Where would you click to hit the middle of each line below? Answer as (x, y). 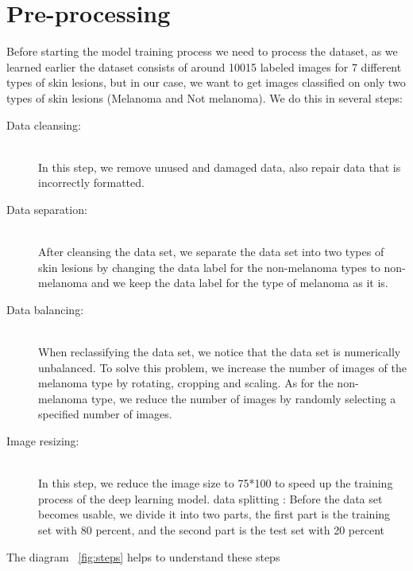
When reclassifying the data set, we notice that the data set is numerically (220, 352)
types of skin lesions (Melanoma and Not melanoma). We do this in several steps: (205, 97)
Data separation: (47, 209)
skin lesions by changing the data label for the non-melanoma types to (209, 267)
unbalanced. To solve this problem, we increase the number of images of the (222, 367)
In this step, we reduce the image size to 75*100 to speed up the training (216, 483)
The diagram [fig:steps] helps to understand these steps (143, 556)
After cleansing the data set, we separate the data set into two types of (211, 252)
